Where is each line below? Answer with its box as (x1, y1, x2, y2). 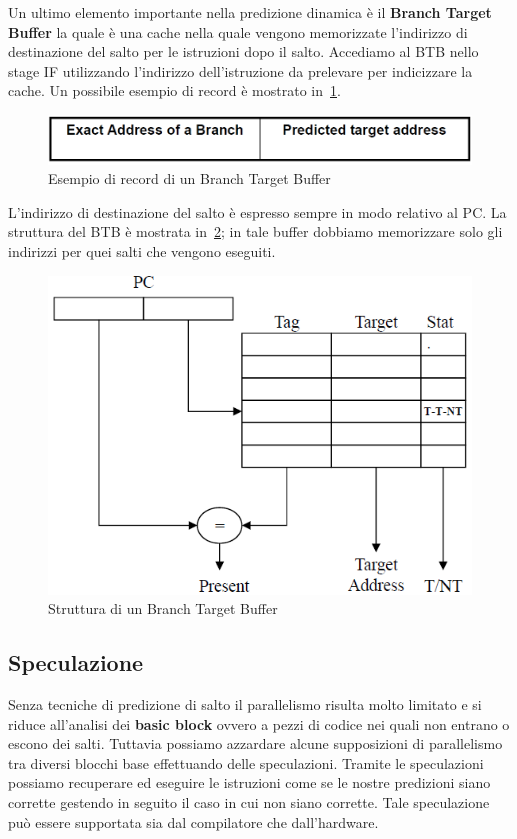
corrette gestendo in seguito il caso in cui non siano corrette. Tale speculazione (8, 791, 490, 812)
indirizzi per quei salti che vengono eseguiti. (8, 240, 276, 261)
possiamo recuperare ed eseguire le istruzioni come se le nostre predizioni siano (8, 772, 491, 793)
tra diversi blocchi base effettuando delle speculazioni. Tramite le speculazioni (8, 752, 484, 773)
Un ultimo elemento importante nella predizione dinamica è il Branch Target (8, 2, 492, 22)
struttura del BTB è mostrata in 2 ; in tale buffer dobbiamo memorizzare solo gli (8, 221, 503, 242)
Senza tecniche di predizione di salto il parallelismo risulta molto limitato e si (8, 693, 482, 714)
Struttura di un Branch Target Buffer (48, 598, 278, 619)
